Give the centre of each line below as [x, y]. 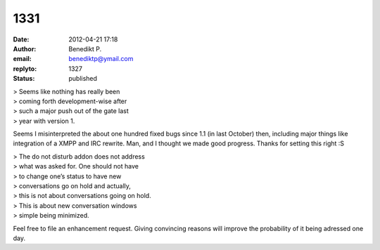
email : [22, 59]
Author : [25, 48]
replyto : [25, 68]
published [83, 79]
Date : [21, 39]
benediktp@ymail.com [101, 59]
